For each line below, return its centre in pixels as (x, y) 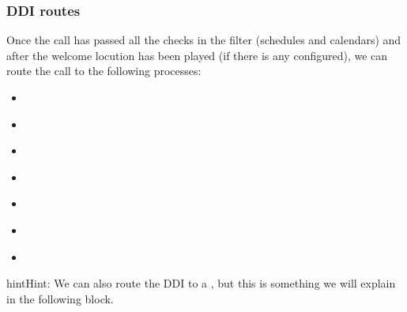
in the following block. (60, 298)
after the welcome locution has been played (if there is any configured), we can (197, 55)
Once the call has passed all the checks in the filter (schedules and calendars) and (204, 40)
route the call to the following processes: (104, 71)
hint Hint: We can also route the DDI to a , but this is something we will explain (201, 283)
